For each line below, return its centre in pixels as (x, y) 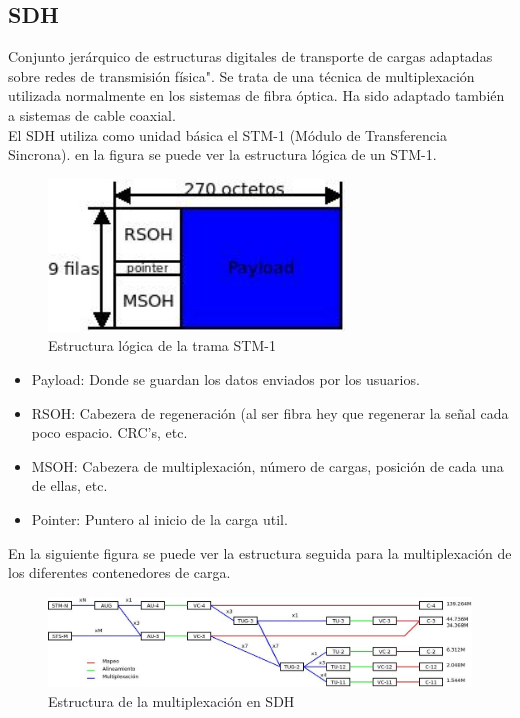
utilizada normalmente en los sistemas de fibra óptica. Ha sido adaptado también (256, 95)
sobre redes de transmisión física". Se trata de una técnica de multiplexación (241, 75)
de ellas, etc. (69, 485)
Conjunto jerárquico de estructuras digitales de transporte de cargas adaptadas (250, 56)
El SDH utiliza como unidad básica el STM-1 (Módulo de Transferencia (227, 134)
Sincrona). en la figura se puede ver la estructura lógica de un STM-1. (222, 154)
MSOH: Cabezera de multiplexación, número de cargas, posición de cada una (267, 465)
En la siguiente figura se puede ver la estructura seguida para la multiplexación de (260, 552)
